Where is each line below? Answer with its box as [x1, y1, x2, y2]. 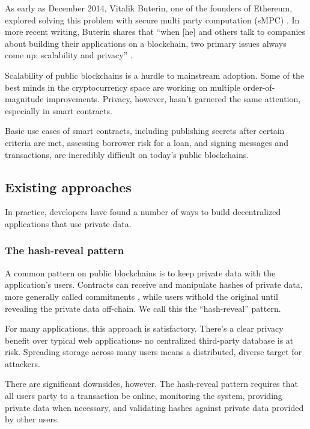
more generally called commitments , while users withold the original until [5, 290, 278, 302]
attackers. [5, 357, 40, 370]
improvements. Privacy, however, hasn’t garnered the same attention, [46, 93, 301, 105]
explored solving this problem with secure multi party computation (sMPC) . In [5, 13, 300, 26]
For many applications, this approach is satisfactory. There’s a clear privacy [5, 322, 284, 335]
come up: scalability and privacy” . [5, 49, 133, 61]
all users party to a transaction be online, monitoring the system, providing [5, 389, 282, 402]
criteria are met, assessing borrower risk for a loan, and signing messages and [5, 136, 288, 148]
